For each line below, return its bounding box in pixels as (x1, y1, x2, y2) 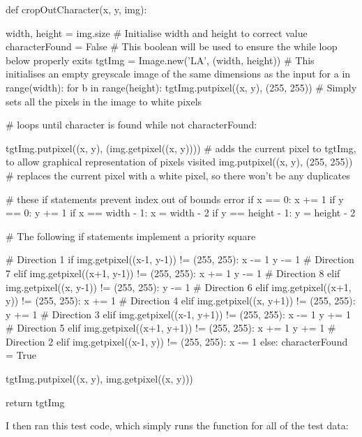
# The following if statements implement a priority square (6, 228, 256, 243)
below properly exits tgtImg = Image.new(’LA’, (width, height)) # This (6, 52, 315, 67)
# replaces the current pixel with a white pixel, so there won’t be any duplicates (6, 168, 350, 182)
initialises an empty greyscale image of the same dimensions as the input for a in (6, 66, 351, 81)
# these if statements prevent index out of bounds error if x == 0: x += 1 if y (6, 191, 344, 206)
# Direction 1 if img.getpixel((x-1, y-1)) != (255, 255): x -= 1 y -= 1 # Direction (6, 252, 354, 267)
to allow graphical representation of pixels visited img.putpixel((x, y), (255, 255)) (6, 154, 353, 169)
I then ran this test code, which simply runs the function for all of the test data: (6, 418, 349, 433)
